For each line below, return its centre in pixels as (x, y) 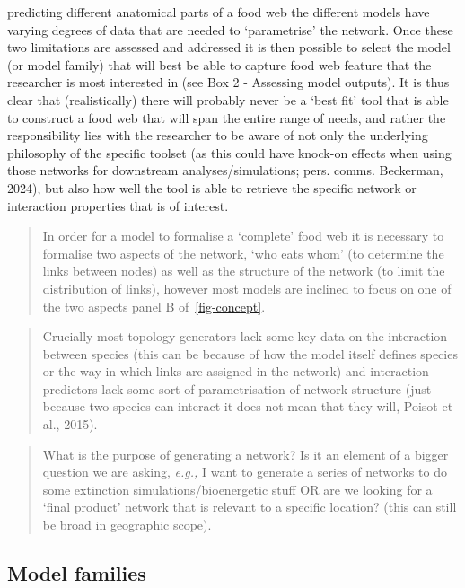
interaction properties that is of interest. (118, 205)
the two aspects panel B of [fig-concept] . (154, 306)
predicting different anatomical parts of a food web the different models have (219, 12)
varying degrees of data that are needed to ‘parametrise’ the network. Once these (230, 29)
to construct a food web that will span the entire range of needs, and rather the (227, 117)
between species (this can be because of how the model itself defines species (250, 353)
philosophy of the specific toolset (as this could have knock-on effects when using (229, 152)
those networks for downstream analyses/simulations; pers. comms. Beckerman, (225, 170)
